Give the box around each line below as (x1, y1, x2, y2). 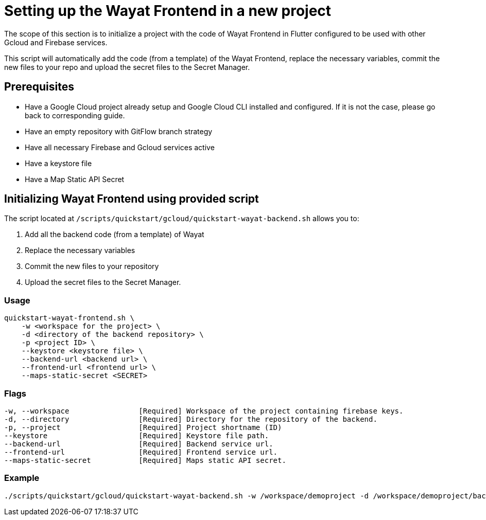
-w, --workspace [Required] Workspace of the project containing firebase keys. (4, 406, 404, 415)
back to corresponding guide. (25, 111, 125, 120)
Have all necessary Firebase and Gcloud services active (25, 142, 215, 152)
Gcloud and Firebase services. (4, 38, 108, 47)
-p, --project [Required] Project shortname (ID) (4, 423, 282, 432)
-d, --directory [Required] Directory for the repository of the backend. (4, 415, 377, 423)
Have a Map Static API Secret (25, 174, 125, 184)
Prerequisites (4, 80, 74, 94)
